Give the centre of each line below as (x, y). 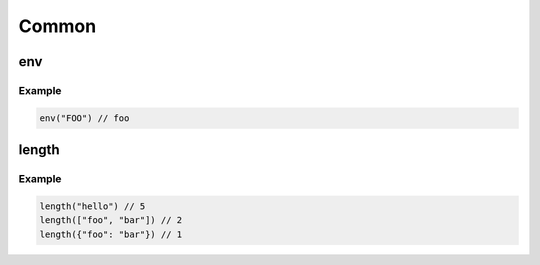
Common (57, 26)
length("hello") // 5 (92, 206)
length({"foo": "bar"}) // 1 (111, 234)
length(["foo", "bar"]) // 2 (111, 220)
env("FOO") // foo (84, 118)
